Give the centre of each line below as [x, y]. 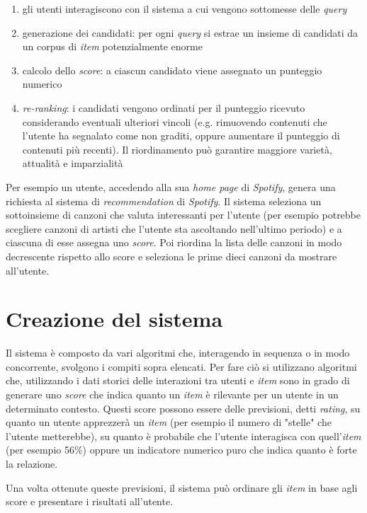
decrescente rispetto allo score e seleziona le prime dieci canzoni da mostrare [171, 256]
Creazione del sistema [114, 319]
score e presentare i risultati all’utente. [90, 501]
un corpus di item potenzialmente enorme [112, 46]
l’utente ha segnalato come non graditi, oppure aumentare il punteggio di [181, 136]
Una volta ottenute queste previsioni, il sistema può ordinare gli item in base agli [182, 487]
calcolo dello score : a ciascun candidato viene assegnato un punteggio [172, 70]
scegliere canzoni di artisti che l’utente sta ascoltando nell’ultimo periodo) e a [174, 228]
